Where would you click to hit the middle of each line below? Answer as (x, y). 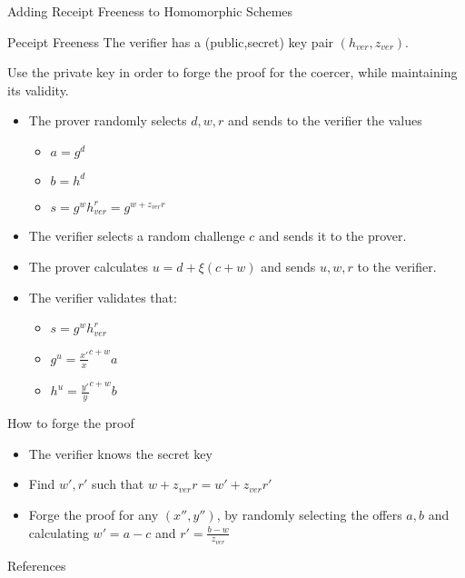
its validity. (38, 90)
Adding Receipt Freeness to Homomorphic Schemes (150, 11)
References (37, 565)
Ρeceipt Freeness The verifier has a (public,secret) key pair (171, 41)
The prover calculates (88, 267)
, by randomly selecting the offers (309, 514)
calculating (59, 532)
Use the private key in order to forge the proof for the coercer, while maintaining (232, 72)
